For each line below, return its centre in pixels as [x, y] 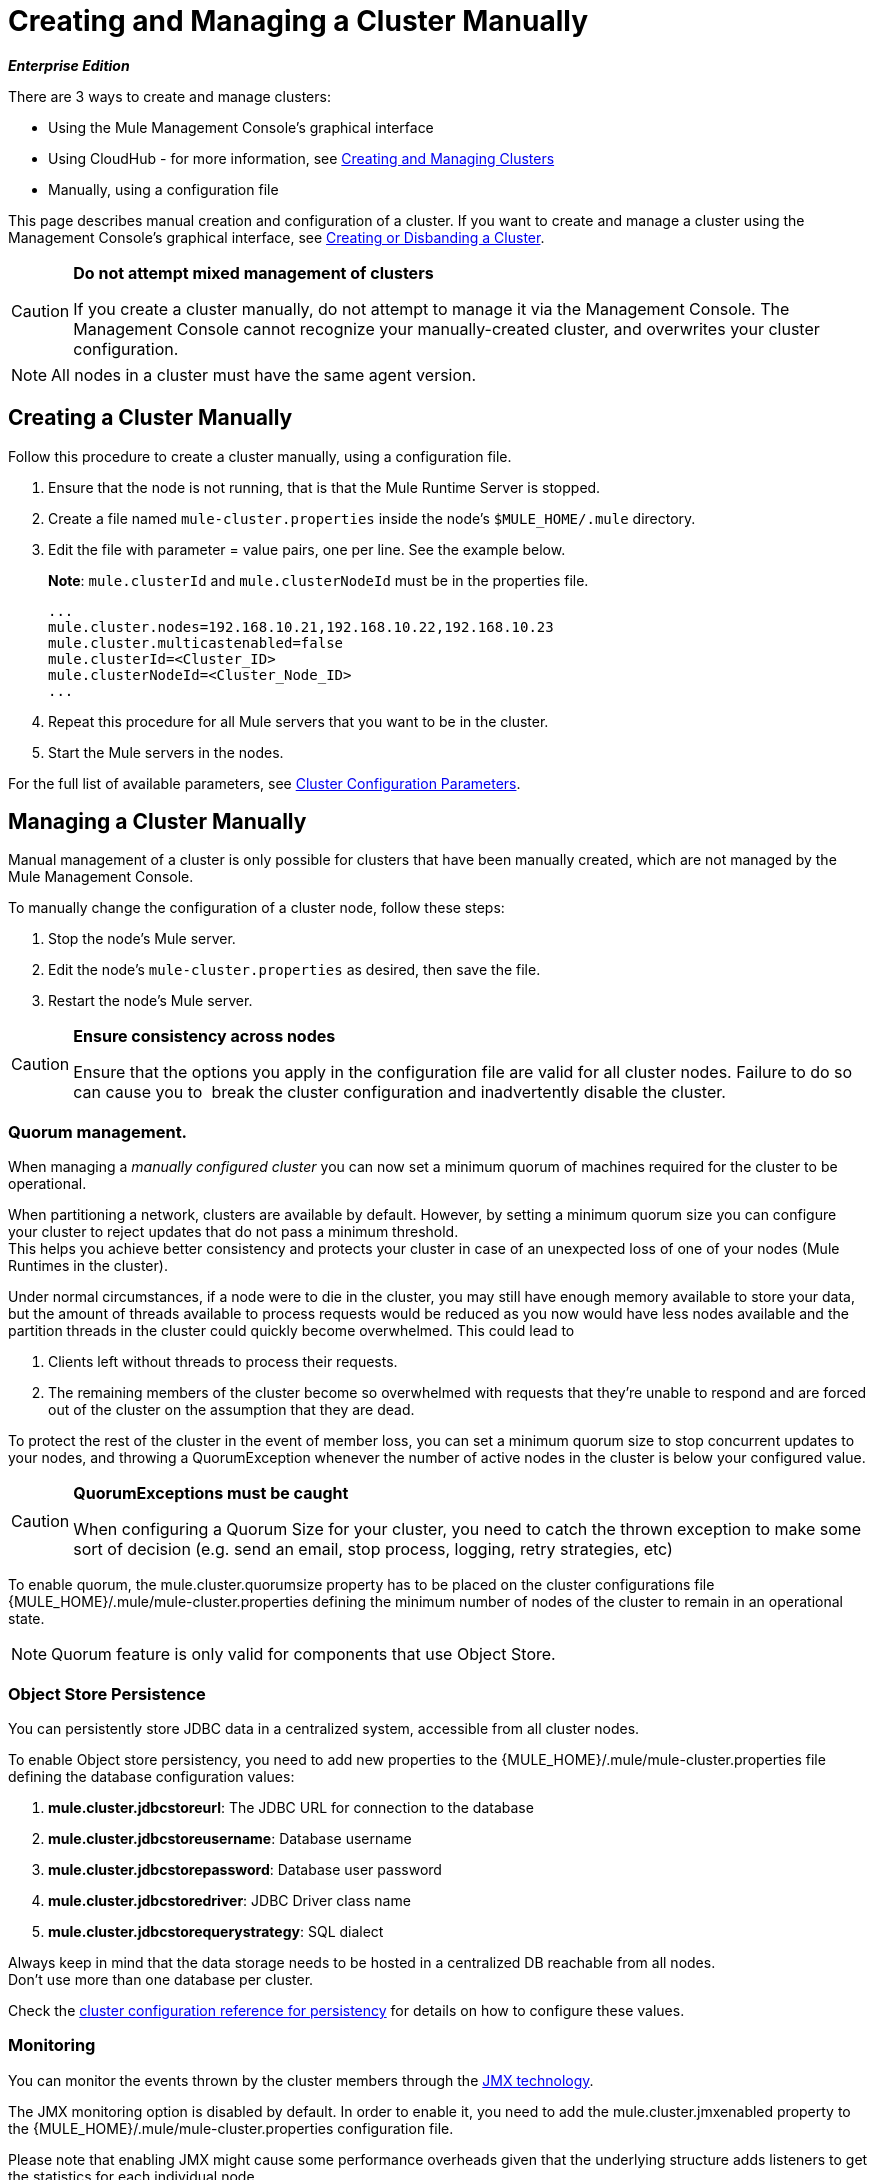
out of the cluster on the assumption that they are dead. [231, 1410]
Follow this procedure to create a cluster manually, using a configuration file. [260, 456]
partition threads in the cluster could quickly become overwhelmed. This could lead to [291, 1331]
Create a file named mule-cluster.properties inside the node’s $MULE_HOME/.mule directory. [372, 518]
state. [26, 1619]
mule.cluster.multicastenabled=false [196, 642]
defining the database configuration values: [151, 1776]
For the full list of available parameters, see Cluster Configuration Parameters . [264, 783]
